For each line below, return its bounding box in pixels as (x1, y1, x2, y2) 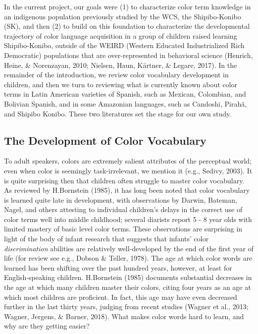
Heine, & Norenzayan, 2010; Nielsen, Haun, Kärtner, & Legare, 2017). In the (4, 59, 237, 70)
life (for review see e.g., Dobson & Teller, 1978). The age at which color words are (4, 253, 253, 263)
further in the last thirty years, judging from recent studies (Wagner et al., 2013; (4, 301, 249, 312)
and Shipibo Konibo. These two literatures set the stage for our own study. (4, 108, 232, 118)
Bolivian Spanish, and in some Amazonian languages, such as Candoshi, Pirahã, (4, 98, 247, 109)
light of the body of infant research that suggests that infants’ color (4, 233, 209, 244)
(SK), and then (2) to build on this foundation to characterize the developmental (4, 21, 250, 31)
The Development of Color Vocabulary (4, 132, 206, 148)
